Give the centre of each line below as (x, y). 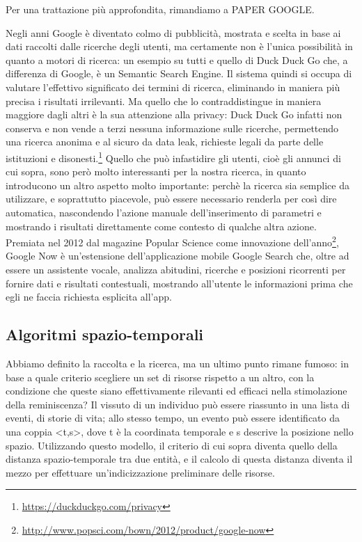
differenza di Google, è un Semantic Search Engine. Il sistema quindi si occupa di (179, 73)
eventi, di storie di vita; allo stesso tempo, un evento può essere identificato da (173, 418)
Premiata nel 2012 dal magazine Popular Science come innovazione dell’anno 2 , (172, 241)
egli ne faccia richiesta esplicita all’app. (89, 297)
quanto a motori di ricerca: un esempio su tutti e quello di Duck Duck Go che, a (177, 59)
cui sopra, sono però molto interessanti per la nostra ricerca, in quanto (156, 172)
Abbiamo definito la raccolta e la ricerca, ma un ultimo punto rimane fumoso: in (177, 363)
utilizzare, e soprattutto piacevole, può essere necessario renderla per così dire (171, 199)
